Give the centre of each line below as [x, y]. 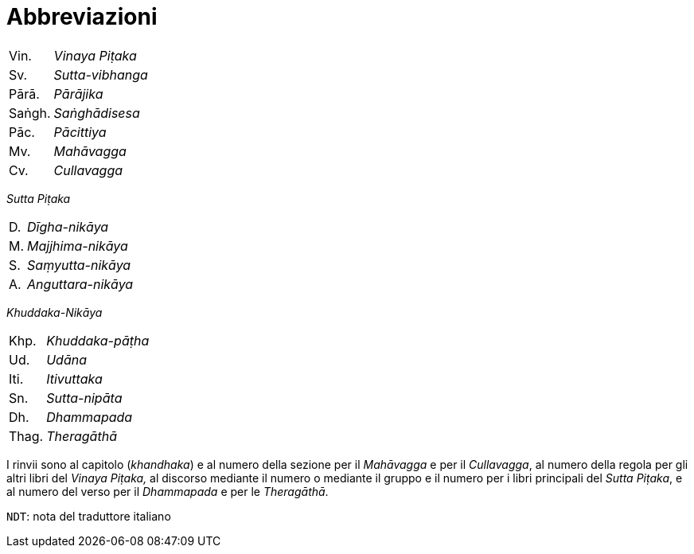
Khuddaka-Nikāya [55, 312]
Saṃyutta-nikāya [79, 265]
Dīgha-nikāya [68, 226]
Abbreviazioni [82, 17]
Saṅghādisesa [97, 113]
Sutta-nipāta [84, 398]
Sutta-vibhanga [101, 74]
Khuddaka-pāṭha [98, 340]
